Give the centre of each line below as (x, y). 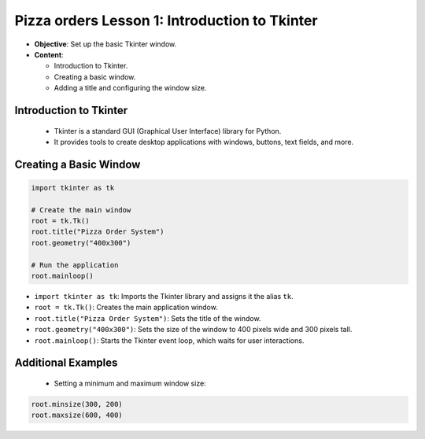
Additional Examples (66, 363)
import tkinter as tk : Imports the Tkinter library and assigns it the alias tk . (164, 297)
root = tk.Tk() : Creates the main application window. (126, 308)
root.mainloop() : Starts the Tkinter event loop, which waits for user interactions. (169, 340)
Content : (49, 54)
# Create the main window (81, 210)
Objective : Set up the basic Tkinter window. (105, 44)
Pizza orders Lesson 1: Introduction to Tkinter (166, 20)
